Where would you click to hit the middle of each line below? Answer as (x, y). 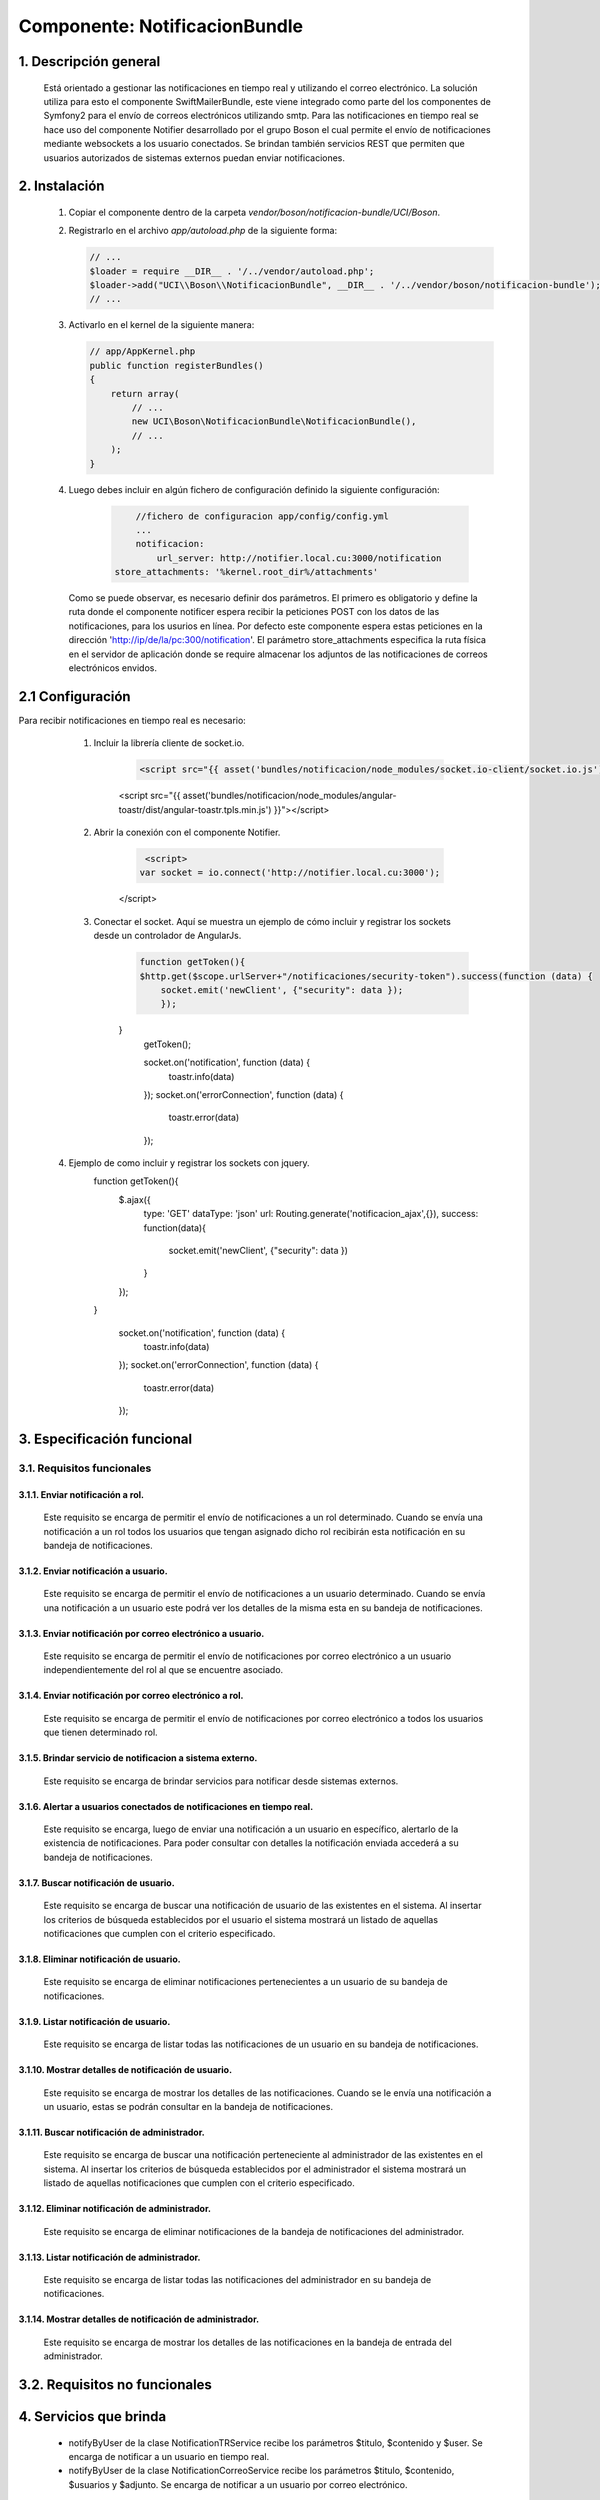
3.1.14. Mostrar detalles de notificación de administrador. (139, 2319)
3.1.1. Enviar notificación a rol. (81, 1494)
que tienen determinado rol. (101, 1732)
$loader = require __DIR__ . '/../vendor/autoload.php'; (232, 271)
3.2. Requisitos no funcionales (115, 2384)
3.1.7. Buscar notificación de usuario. (96, 1882)
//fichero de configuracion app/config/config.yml (262, 516)
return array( (145, 393)
